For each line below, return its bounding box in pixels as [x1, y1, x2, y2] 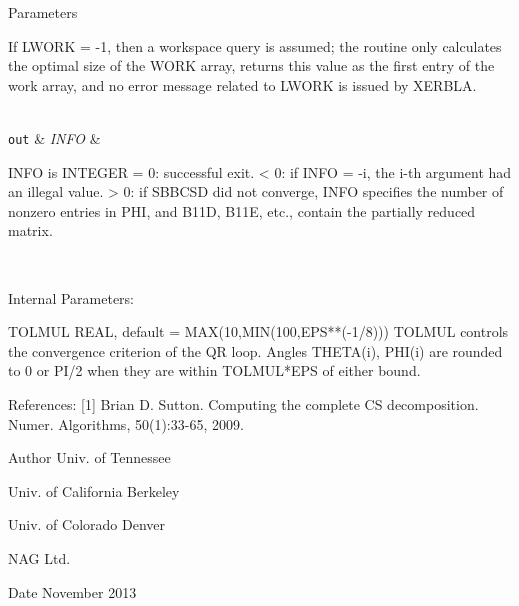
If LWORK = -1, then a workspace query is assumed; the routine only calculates [8, 35, 502, 56]
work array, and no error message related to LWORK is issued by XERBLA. [8, 74, 477, 95]
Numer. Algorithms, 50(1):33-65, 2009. [8, 413, 244, 434]
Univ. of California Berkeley [8, 480, 180, 501]
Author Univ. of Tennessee [8, 447, 171, 468]
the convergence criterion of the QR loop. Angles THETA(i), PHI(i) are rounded [8, 340, 503, 361]
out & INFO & [8, 127, 101, 148]
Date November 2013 [8, 581, 137, 602]
